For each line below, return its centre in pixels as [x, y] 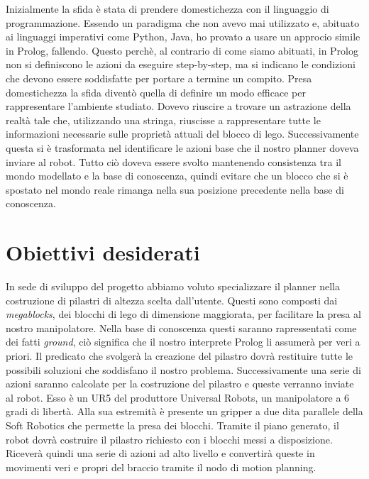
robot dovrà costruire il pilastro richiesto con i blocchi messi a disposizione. [169, 439]
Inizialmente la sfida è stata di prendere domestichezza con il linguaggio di [167, 9]
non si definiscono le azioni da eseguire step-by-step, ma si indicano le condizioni [181, 64]
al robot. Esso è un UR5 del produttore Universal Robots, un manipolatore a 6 [178, 397]
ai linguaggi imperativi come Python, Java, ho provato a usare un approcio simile [183, 37]
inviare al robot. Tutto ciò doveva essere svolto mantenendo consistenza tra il [174, 161]
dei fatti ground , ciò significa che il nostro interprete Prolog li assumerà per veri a [183, 342]
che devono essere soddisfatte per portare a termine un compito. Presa [159, 78]
